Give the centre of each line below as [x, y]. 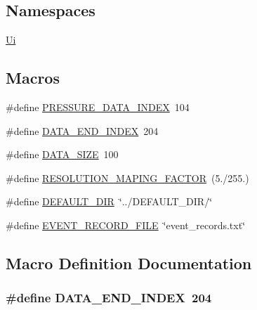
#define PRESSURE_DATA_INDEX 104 [98, 107]
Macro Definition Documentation [129, 263]
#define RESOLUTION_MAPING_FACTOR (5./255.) [127, 177]
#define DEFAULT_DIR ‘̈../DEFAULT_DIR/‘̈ [109, 201]
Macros [33, 78]
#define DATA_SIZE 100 [62, 154]
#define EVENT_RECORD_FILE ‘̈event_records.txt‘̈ [126, 225]
